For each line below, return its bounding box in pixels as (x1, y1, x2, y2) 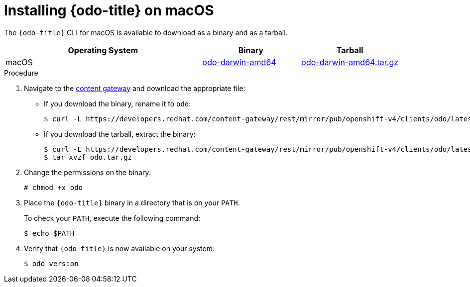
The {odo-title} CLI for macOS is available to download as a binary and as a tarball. (4, 28, 288, 37)
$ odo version (24, 259, 79, 268)
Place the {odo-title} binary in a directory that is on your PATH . (24, 198, 240, 207)
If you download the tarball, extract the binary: (44, 129, 196, 138)
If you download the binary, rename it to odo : (44, 99, 191, 108)
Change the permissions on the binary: (24, 168, 151, 177)
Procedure (4, 68, 38, 77)
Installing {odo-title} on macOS (4, 2, 214, 19)
